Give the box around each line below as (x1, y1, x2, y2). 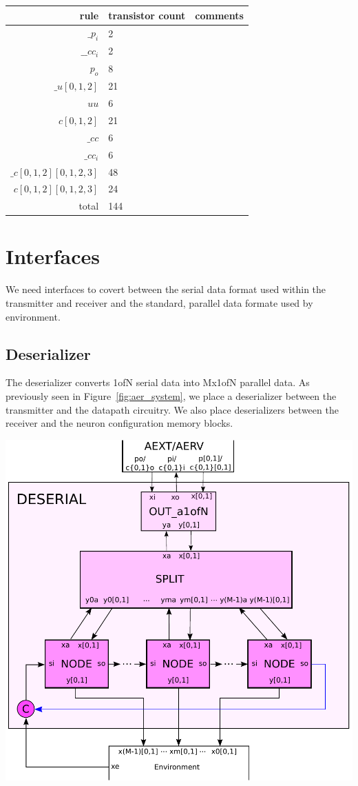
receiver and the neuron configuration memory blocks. (6, 416, 233, 430)
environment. (6, 309, 61, 323)
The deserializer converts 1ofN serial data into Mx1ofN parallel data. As (6, 375, 310, 390)
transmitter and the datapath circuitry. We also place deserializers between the (6, 402, 339, 416)
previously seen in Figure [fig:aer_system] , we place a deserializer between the (6, 388, 337, 403)
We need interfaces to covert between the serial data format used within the (6, 282, 326, 296)
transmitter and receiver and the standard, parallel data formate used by (6, 296, 313, 310)
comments (195, 8, 244, 22)
